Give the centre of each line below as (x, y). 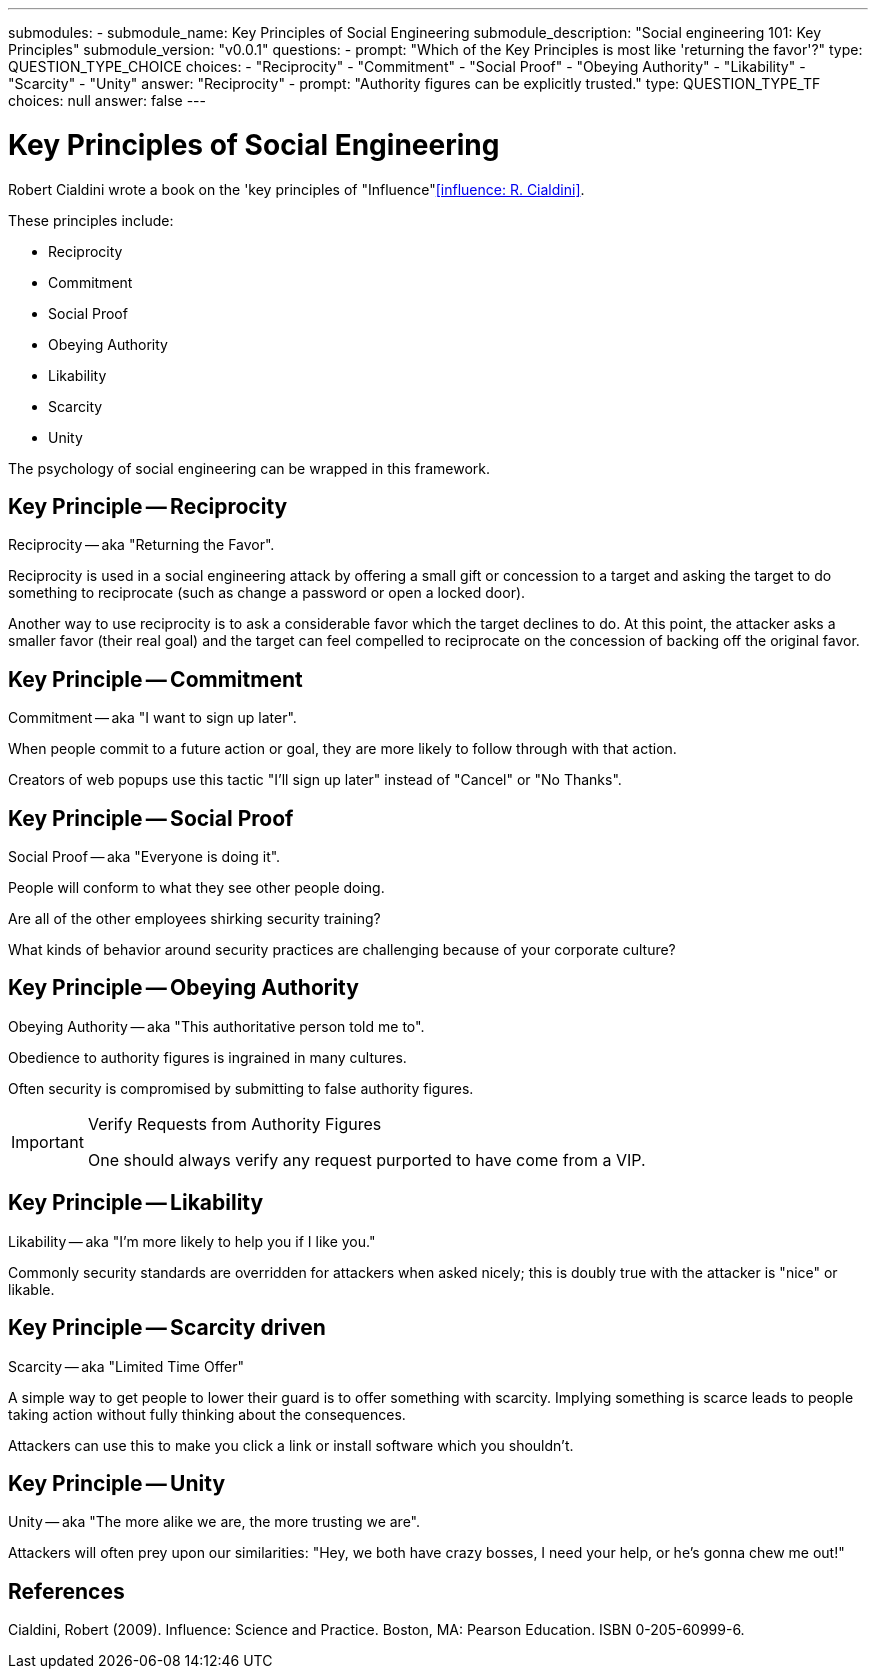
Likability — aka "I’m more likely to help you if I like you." (192, 1241)
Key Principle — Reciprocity (148, 506)
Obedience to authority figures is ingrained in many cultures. (207, 1057)
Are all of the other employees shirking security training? (194, 919)
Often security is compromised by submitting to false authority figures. (241, 1088)
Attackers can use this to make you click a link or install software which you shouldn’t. (291, 1445)
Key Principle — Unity (117, 1483)
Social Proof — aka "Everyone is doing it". (144, 857)
